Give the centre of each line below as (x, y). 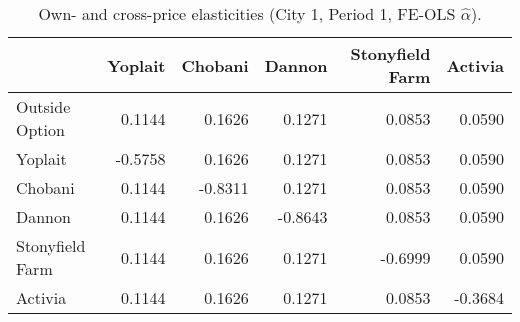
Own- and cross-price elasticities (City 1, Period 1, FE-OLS (247, 13)
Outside (43, 106)
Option (40, 129)
